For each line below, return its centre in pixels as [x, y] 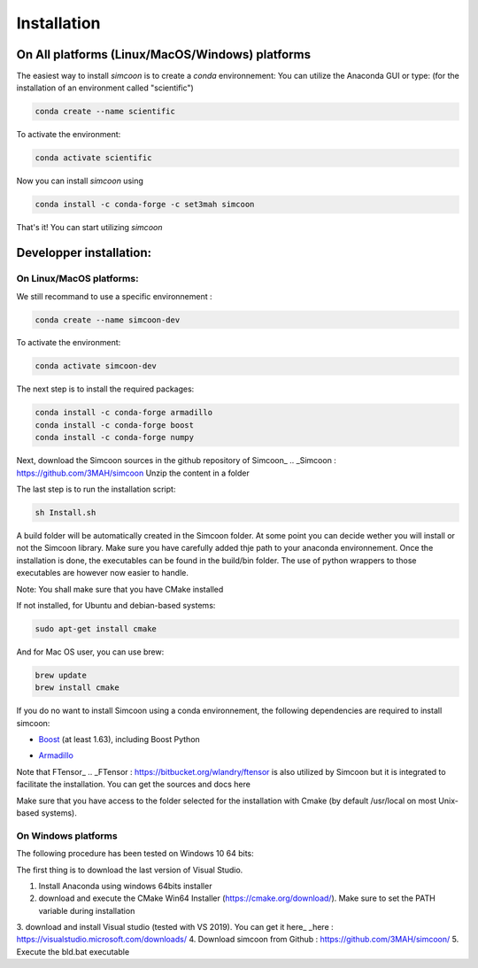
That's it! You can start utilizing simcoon [89, 228]
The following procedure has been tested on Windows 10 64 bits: [135, 854]
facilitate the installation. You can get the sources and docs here [134, 785]
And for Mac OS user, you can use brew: [90, 652]
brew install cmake [77, 688]
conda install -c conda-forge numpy [115, 438]
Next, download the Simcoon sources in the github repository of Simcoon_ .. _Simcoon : [176, 461]
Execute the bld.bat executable [73, 951]
